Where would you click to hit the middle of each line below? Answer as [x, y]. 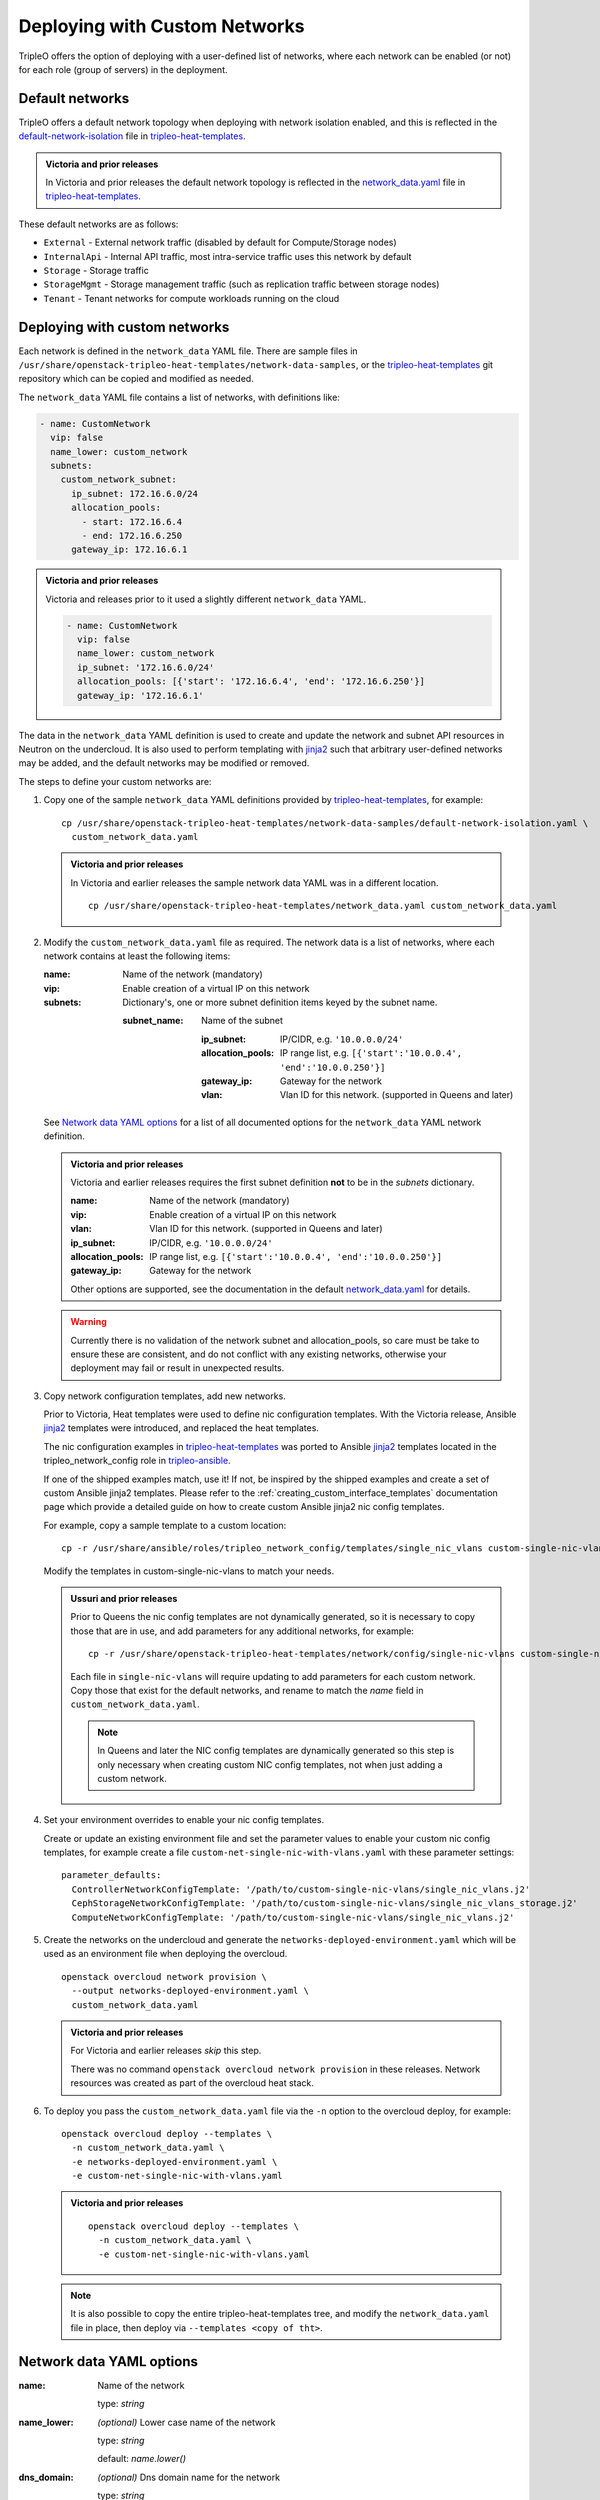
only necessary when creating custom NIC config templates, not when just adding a [270, 1764]
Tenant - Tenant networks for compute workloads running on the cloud [191, 298]
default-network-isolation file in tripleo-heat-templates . [132, 136]
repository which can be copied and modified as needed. [136, 379]
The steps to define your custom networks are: [115, 781]
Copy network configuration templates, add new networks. [165, 1396]
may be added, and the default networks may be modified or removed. [164, 763]
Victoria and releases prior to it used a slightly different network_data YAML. [206, 599]
